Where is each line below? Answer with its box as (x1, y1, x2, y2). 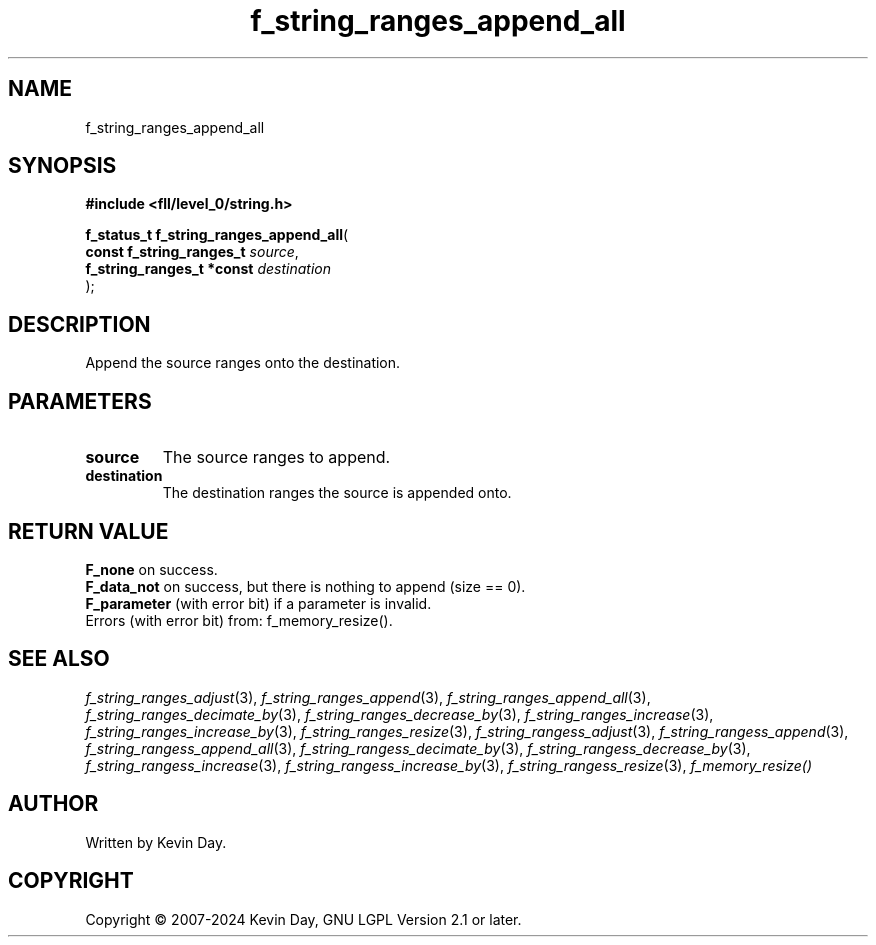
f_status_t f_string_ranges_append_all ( (85, 226, 349, 244)
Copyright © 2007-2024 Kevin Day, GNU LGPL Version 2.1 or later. (85, 910, 522, 928)
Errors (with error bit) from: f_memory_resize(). (85, 611, 393, 629)
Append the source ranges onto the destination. (85, 354, 401, 372)
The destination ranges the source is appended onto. (162, 484, 512, 502)
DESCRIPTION (8, 311, 151, 337)
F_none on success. (85, 560, 218, 578)
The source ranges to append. (162, 447, 391, 468)
